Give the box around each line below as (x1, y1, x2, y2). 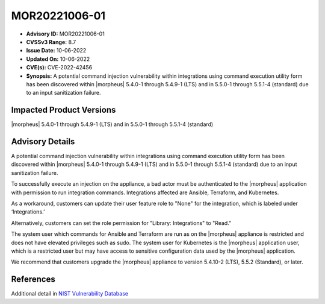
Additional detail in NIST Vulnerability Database (11, 290, 129, 297)
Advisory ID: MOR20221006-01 (26, 30, 105, 37)
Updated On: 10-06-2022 (26, 55, 90, 63)
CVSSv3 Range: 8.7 (26, 38, 76, 45)
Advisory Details (11, 136, 75, 147)
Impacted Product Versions (11, 105, 116, 115)
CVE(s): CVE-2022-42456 (26, 64, 93, 71)
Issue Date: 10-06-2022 (26, 47, 87, 54)
